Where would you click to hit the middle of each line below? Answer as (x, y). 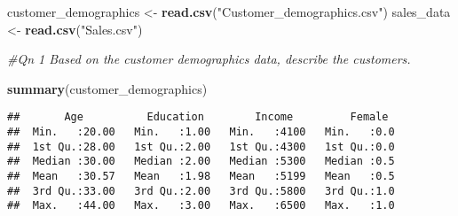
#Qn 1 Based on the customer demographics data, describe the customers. (209, 59)
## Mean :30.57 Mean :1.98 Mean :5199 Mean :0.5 (201, 176)
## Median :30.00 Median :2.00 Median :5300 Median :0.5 (201, 162)
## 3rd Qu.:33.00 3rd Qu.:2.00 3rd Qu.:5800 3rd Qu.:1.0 (201, 191)
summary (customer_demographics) (107, 88)
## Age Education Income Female (198, 117)
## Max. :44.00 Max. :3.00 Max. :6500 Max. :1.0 (201, 206)
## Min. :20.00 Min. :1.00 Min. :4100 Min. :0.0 (201, 132)
